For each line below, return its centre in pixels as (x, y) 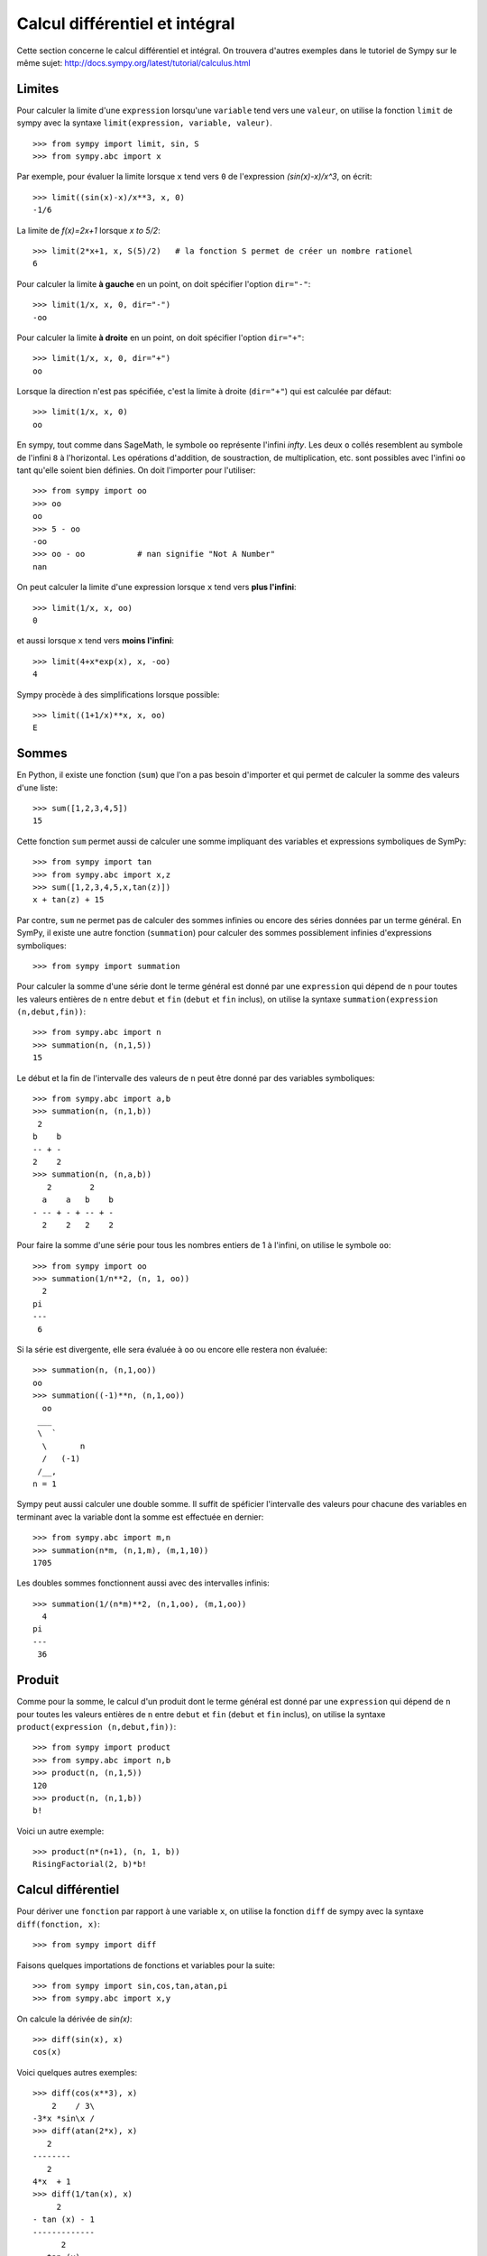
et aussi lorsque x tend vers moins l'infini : (96, 641)
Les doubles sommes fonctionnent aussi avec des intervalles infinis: (143, 1583)
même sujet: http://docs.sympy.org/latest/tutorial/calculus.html (134, 62)
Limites (38, 89)
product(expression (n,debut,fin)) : (96, 1726)
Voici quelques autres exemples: (77, 2072)
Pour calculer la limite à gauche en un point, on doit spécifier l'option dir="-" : (164, 283)
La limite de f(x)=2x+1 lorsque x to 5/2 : (89, 230)
